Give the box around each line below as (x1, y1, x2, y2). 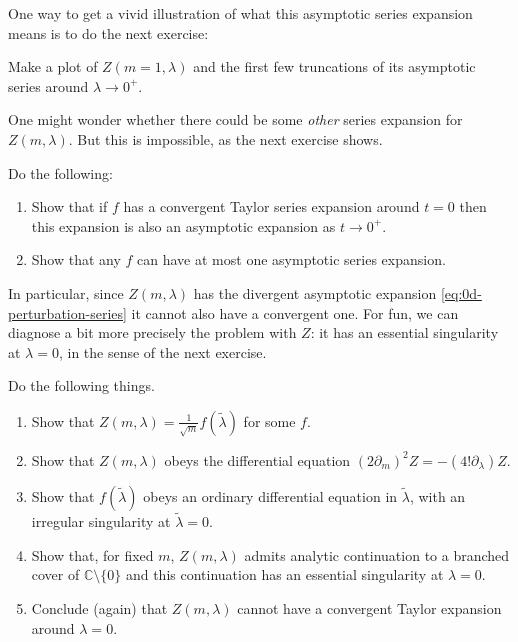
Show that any (31, 249, 121, 270)
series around (8, 75, 89, 96)
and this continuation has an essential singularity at (125, 564, 444, 585)
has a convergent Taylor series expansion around (123, 196, 420, 217)
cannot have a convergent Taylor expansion (237, 597, 502, 618)
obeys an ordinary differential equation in (143, 485, 398, 506)
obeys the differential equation (164, 449, 351, 470)
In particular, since (8, 282, 124, 303)
